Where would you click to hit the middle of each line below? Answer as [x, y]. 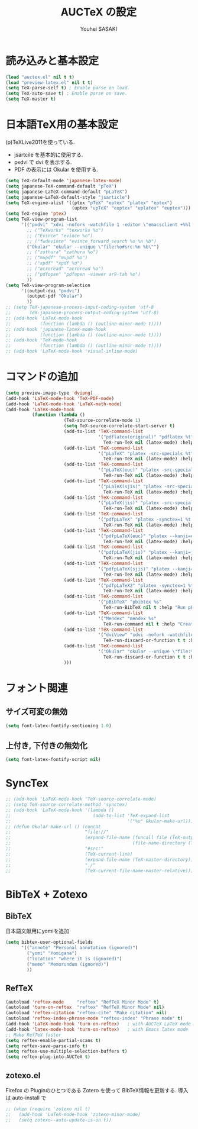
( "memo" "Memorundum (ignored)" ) [68, 964]
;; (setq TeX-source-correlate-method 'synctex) [66, 805]
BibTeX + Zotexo [47, 894]
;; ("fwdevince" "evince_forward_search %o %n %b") [92, 241]
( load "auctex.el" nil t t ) [40, 77]
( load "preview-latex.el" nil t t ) [49, 83]
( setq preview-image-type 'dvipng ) [49, 393]
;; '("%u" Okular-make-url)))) [101, 821]
